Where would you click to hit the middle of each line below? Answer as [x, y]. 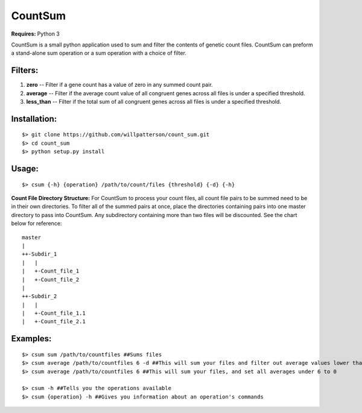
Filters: [25, 70]
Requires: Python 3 [35, 34]
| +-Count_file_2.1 [54, 322]
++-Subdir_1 [40, 254]
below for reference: [37, 224]
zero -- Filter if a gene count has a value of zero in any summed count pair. [120, 85]
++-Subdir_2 [40, 296]
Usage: [25, 169]
